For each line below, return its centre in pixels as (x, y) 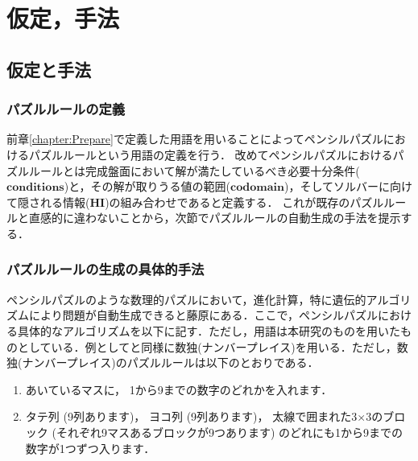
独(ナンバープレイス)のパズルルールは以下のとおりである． (163, 362)
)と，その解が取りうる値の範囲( (147, 186)
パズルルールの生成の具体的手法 (106, 269)
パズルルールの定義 (66, 109)
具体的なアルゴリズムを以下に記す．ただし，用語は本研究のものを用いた (209, 330)
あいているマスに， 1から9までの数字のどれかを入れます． (179, 389)
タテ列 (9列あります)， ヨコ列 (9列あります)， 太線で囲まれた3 (191, 416)
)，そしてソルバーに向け (348, 186)
